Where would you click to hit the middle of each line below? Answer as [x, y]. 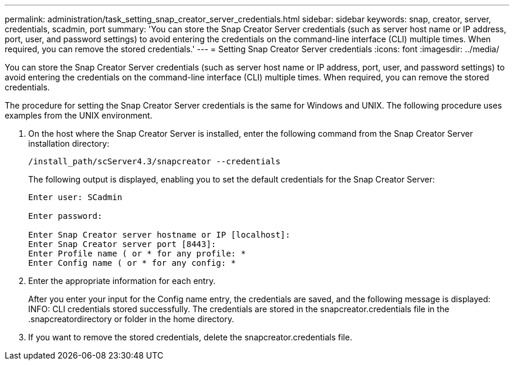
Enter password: [65, 216]
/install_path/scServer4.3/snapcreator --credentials [154, 161]
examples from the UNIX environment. [79, 115]
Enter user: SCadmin [75, 197]
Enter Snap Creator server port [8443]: [122, 244]
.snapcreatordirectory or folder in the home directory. [131, 319]
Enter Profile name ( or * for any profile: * [137, 254]
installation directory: [69, 143]
